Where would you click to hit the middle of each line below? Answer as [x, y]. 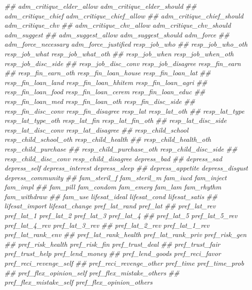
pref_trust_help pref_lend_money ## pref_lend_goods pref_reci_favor [113, 253]
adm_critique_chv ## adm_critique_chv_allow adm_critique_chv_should [118, 25]
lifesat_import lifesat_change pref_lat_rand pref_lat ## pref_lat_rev [110, 206]
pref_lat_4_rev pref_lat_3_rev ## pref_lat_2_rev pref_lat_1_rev [107, 225]
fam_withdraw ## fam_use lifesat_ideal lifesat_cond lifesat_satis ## [111, 196]
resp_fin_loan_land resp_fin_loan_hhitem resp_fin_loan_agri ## [106, 82]
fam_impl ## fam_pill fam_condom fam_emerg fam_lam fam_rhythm [113, 187]
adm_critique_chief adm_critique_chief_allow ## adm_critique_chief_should [124, 15]
